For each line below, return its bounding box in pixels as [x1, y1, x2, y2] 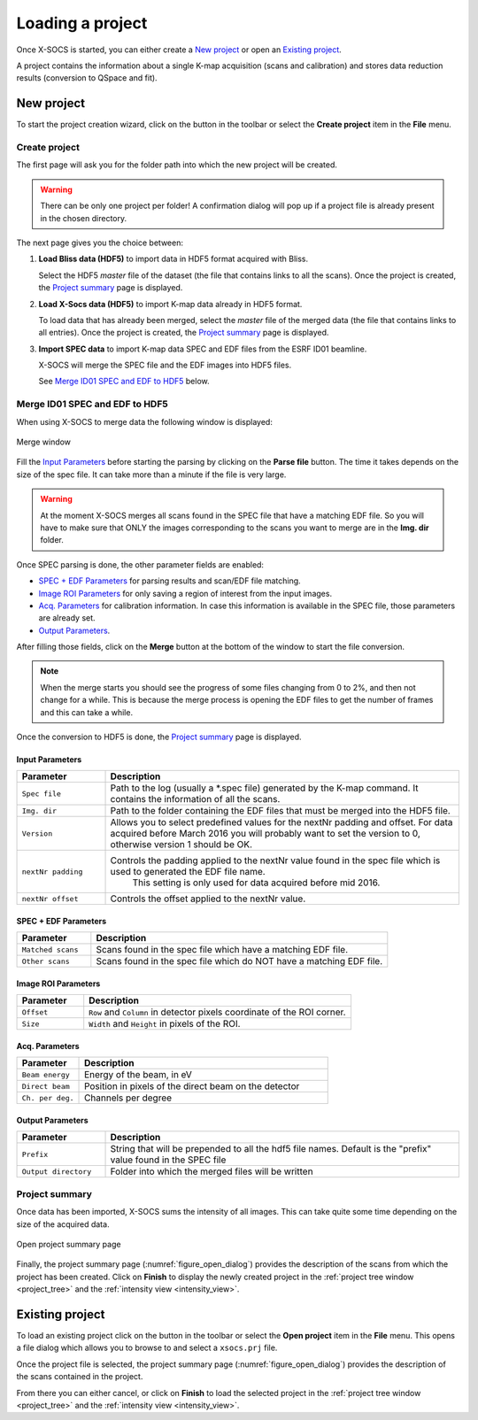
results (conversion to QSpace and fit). [16, 73, 158, 83]
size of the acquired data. [16, 1218, 110, 1230]
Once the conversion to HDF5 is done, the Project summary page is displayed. [16, 731, 302, 743]
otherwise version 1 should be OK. [110, 838, 252, 851]
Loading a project [16, 13, 148, 33]
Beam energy [21, 1069, 70, 1079]
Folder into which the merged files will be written [110, 1165, 313, 1177]
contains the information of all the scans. [110, 793, 281, 806]
